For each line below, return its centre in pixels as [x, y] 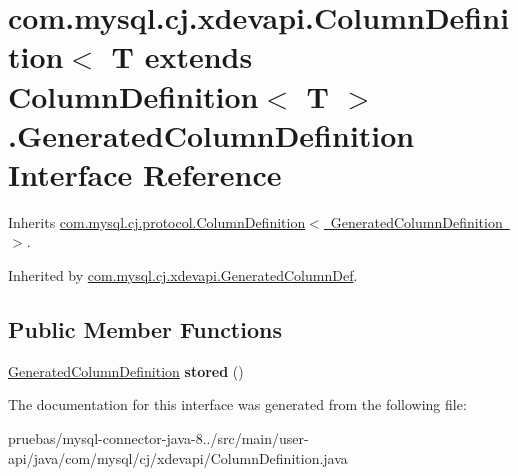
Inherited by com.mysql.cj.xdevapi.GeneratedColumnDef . [183, 275]
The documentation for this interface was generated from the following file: [237, 404]
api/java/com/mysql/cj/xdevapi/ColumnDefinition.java [178, 457]
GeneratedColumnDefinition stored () [126, 370]
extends [198, 56]
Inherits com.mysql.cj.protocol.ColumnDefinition [157, 221]
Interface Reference [145, 173]
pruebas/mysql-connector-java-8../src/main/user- [158, 438]
